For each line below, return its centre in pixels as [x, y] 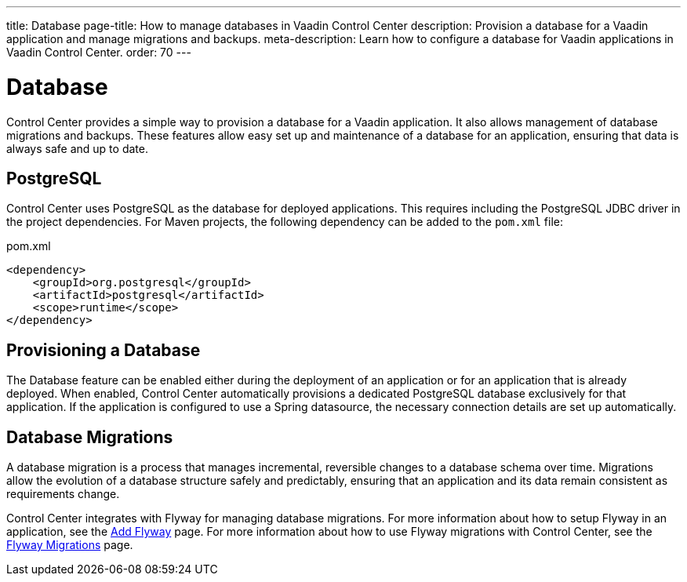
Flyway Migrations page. [70, 545]
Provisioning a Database [104, 350]
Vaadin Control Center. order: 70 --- [99, 52]
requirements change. [63, 494]
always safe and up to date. [77, 148]
